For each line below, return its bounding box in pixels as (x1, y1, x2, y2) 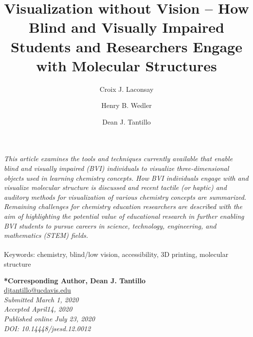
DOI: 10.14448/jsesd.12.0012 (4, 323, 91, 333)
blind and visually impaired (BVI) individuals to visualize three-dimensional (4, 163, 229, 173)
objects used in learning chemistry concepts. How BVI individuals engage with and (4, 172, 249, 183)
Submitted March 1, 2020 (4, 294, 79, 304)
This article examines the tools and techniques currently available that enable (4, 153, 233, 164)
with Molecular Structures (36, 55, 217, 75)
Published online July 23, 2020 (4, 313, 95, 323)
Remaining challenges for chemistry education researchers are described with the (4, 201, 242, 211)
